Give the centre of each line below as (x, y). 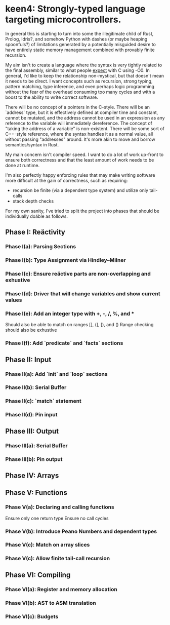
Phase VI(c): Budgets (32, 616)
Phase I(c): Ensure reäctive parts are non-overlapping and (78, 274)
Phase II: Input (28, 359)
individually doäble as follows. (37, 216)
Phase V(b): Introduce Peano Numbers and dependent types (81, 531)
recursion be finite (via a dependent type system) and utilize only (80, 190)
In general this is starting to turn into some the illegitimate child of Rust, (79, 33)
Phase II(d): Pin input (31, 415)
